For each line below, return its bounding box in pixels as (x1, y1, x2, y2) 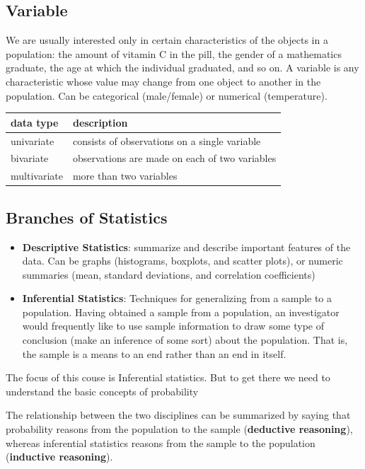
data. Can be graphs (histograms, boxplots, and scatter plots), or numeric (22, 253, 343, 268)
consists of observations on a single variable (72, 133, 261, 148)
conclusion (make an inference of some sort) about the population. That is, (22, 332, 348, 347)
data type (11, 115, 59, 129)
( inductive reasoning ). (6, 449, 113, 464)
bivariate (11, 151, 49, 166)
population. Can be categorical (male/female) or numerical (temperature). (6, 88, 328, 103)
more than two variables (72, 168, 178, 183)
